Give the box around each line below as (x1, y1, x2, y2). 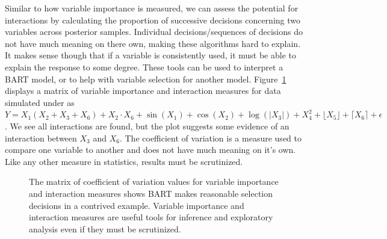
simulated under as (5, 96, 75, 108)
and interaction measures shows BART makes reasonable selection (29, 187, 273, 199)
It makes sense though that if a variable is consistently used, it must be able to (5, 49, 296, 61)
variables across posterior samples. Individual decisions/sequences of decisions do (5, 25, 303, 38)
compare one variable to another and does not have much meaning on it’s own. (5, 143, 296, 156)
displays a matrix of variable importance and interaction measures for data (5, 84, 281, 97)
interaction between (5, 131, 77, 144)
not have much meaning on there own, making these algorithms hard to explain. (5, 37, 301, 49)
